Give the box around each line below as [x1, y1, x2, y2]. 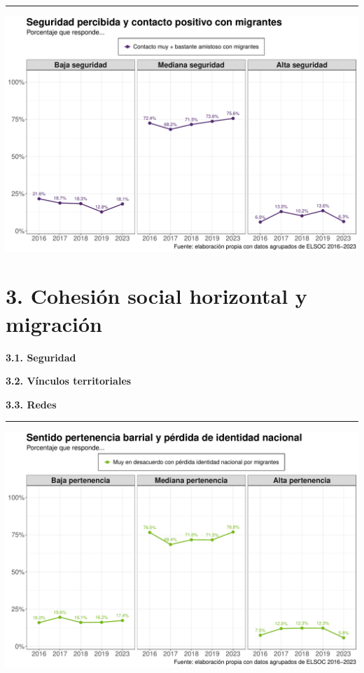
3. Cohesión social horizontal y [6, 281, 307, 310]
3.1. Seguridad [6, 349, 76, 364]
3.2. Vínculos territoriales [6, 373, 132, 388]
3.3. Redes [6, 397, 57, 411]
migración [6, 309, 103, 338]
